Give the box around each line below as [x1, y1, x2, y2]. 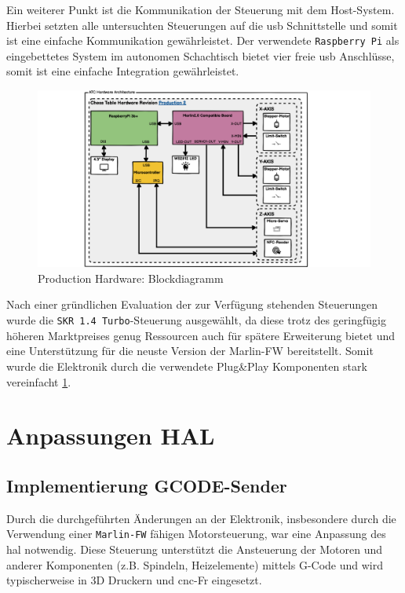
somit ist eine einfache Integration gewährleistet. [6, 63, 239, 79]
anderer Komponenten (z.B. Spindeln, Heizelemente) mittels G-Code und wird [6, 556, 383, 573]
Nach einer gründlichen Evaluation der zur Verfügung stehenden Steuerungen [6, 296, 378, 313]
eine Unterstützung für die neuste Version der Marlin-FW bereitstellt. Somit [6, 342, 374, 359]
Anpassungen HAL [6, 419, 215, 452]
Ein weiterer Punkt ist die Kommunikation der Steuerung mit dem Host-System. [6, 2, 395, 17]
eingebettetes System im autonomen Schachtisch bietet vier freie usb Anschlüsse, [6, 47, 395, 64]
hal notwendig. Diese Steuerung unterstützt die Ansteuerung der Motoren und [6, 540, 383, 557]
